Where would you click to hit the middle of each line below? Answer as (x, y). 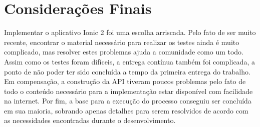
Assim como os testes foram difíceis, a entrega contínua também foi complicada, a (129, 61)
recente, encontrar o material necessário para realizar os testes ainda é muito (122, 42)
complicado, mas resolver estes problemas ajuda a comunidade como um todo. (124, 52)
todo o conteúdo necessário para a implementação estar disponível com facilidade (128, 91)
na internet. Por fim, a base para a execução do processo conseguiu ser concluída (128, 101)
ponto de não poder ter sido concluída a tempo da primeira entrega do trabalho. (127, 71)
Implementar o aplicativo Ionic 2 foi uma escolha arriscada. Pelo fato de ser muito (130, 32)
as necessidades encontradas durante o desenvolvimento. (90, 120)
